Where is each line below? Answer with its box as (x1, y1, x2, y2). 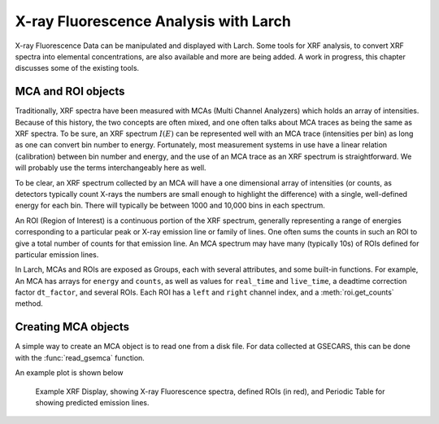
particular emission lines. (15, 249, 99, 260)
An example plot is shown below (15, 368, 124, 378)
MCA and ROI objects (15, 85, 125, 98)
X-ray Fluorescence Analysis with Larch (15, 12, 292, 30)
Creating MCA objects (15, 320, 130, 334)
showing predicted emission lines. (35, 397, 150, 407)
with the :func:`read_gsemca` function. (15, 352, 146, 362)
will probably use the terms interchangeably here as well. (15, 163, 206, 173)
